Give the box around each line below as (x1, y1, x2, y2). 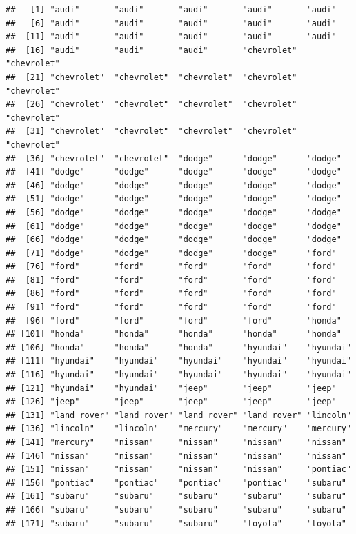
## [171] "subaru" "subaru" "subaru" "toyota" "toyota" (6, 518, 346, 528)
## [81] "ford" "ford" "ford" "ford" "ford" (6, 275, 337, 285)
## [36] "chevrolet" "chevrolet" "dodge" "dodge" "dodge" (6, 153, 342, 164)
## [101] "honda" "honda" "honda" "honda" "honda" (6, 329, 342, 339)
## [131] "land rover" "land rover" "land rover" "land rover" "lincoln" (6, 410, 352, 420)
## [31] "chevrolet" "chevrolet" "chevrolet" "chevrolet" (6, 126, 297, 137)
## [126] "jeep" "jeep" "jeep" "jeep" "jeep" (6, 397, 337, 407)
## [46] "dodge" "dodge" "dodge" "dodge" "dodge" (6, 180, 342, 190)
